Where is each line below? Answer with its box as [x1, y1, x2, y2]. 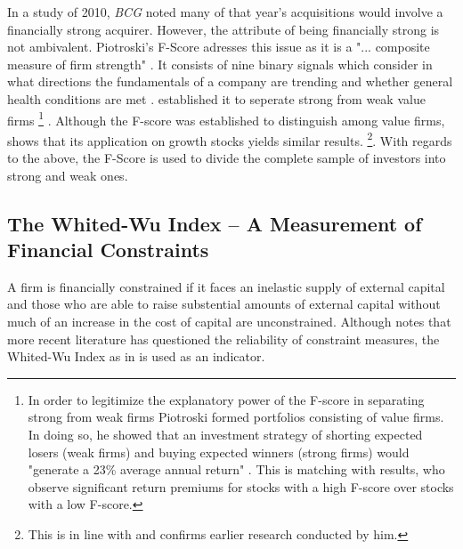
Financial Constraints [7, 236, 209, 263]
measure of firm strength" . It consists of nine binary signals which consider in [7, 54, 433, 73]
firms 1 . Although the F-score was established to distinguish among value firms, [7, 108, 445, 129]
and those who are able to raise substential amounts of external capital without [7, 295, 441, 313]
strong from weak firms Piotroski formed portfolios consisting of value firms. [28, 408, 444, 426]
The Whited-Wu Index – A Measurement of [7, 209, 422, 237]
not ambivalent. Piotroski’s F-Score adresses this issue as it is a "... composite [7, 37, 430, 56]
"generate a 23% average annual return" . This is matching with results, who [28, 460, 445, 479]
